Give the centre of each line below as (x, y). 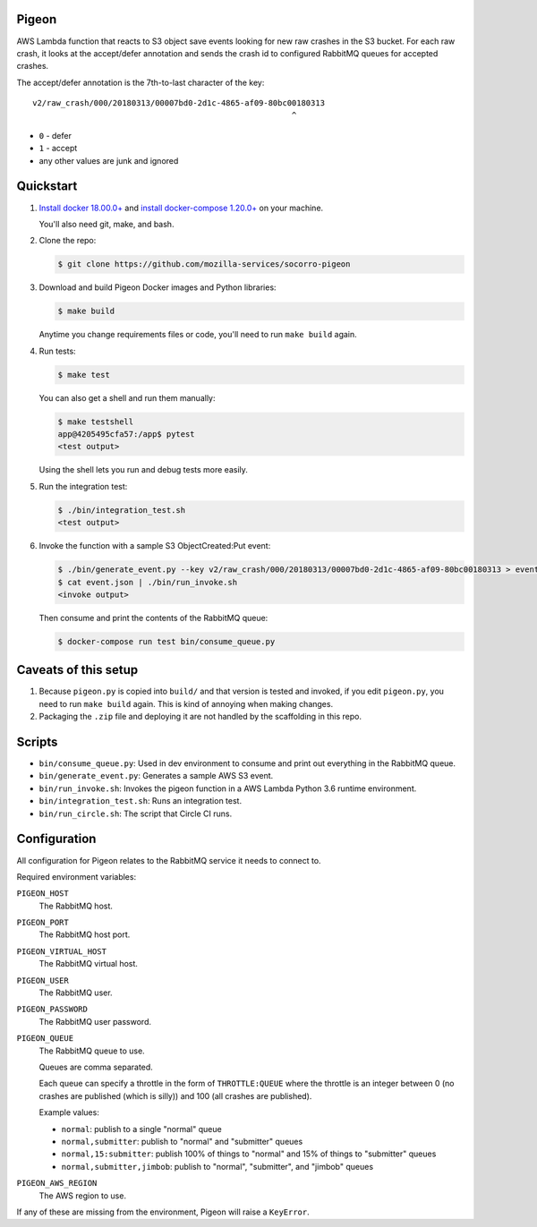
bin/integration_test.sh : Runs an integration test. (140, 801)
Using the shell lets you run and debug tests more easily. (143, 470)
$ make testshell (96, 422)
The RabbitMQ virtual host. (89, 964)
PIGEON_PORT (43, 923)
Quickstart (47, 187)
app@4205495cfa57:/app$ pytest (127, 434)
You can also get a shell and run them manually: (127, 397)
